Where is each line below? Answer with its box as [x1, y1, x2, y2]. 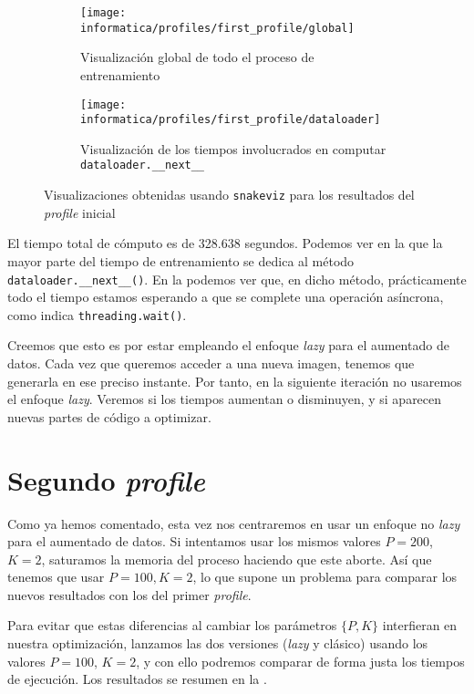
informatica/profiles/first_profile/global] [80, 21, 355, 35]
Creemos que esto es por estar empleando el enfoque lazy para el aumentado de [7, 336, 449, 355]
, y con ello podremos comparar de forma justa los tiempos [136, 651, 465, 670]
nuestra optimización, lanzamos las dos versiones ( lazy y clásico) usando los [7, 634, 428, 653]
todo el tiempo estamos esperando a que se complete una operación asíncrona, [7, 287, 444, 306]
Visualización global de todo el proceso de [80, 47, 314, 67]
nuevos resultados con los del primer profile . [7, 585, 252, 604]
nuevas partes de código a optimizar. [7, 407, 211, 426]
